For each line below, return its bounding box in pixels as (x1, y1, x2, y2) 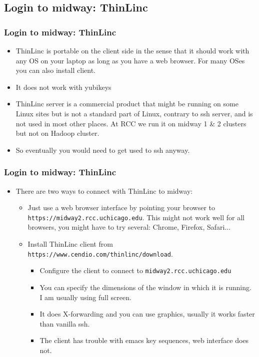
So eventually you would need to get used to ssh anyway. (15, 144, 190, 155)
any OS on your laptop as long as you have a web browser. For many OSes (15, 55, 245, 65)
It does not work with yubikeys (15, 81, 111, 92)
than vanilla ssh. (39, 318, 90, 329)
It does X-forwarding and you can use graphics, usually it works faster (39, 309, 255, 319)
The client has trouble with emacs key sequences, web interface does (39, 335, 249, 346)
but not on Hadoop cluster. (15, 128, 99, 138)
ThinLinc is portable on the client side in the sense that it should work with (15, 45, 249, 55)
